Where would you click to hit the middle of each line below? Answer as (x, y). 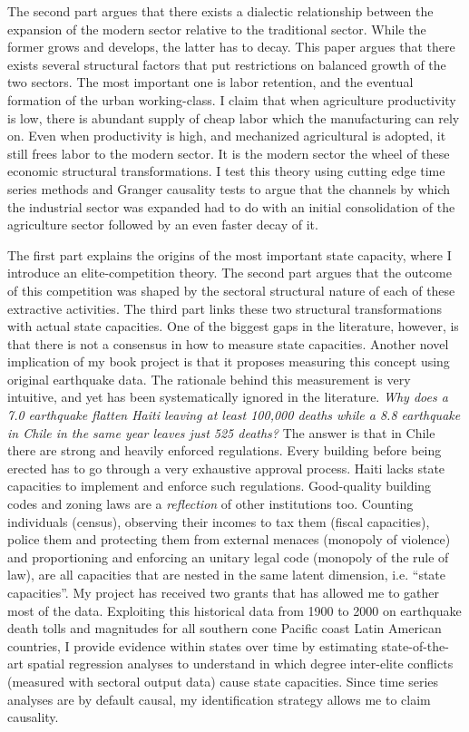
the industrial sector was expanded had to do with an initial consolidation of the (231, 206)
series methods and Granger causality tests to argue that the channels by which (229, 188)
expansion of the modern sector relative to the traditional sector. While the (217, 29)
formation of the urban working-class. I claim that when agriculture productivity (232, 99)
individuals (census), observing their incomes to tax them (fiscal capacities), (219, 521)
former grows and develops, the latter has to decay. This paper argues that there (231, 47)
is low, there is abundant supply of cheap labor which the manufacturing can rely (234, 117)
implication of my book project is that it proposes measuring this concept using (229, 361)
